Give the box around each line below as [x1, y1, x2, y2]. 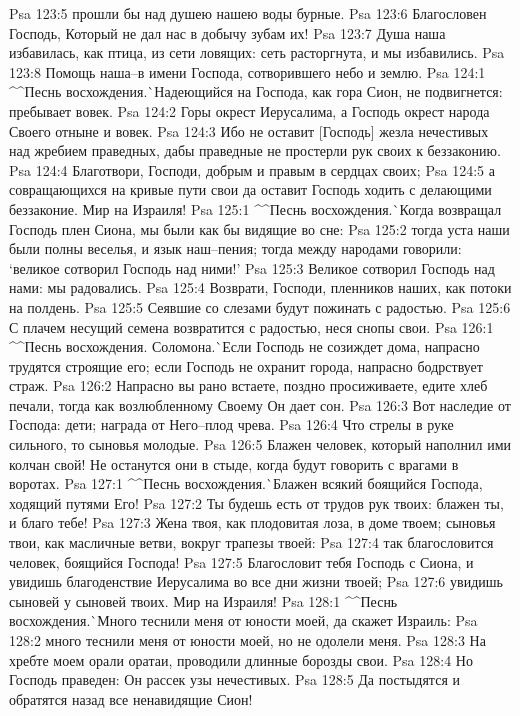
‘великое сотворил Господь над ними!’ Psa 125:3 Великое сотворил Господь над [9, 257, 495, 278]
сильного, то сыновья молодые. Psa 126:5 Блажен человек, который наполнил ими [9, 434, 512, 455]
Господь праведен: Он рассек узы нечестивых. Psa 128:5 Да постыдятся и [9, 669, 460, 690]
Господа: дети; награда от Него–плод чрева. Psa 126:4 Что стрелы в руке [9, 414, 454, 435]
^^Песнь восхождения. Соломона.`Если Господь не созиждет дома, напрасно [9, 336, 480, 357]
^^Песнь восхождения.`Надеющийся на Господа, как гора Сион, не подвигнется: [9, 81, 503, 102]
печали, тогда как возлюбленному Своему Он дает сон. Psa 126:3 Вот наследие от [9, 394, 511, 415]
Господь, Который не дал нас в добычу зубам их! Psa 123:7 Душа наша [9, 22, 446, 43]
